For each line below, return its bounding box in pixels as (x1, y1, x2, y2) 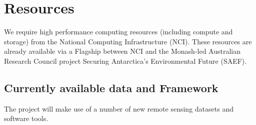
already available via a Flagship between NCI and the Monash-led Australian (4, 46, 241, 56)
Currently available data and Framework (4, 80, 218, 95)
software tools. (4, 113, 48, 124)
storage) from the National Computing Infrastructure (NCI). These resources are (4, 36, 252, 46)
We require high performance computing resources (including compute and (4, 26, 233, 37)
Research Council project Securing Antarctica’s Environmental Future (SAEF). (4, 55, 247, 66)
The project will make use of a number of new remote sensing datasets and (4, 103, 233, 114)
